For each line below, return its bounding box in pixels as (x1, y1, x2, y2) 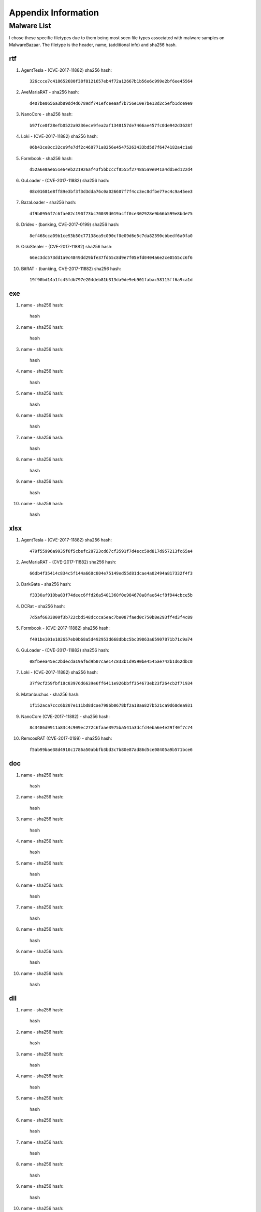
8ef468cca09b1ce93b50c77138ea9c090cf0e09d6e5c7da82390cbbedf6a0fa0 (29, 233, 193, 239)
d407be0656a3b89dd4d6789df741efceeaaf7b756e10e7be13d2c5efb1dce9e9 (29, 100, 193, 106)
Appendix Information (9, 7, 99, 18)
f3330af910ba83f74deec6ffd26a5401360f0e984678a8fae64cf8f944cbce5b (29, 592, 193, 598)
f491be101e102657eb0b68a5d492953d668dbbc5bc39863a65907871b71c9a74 (29, 637, 193, 642)
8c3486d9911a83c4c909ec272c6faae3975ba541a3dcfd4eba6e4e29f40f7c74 (29, 725, 193, 730)
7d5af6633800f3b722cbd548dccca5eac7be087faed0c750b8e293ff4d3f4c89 (29, 615, 193, 620)
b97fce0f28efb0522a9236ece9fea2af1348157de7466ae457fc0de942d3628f (29, 123, 193, 128)
